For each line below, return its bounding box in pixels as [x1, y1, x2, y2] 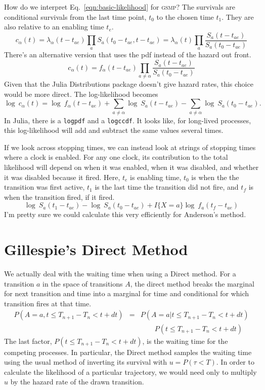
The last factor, [4, 335, 52, 346]
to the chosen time [156, 11, 214, 22]
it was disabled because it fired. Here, [4, 171, 120, 182]
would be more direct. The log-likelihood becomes [4, 88, 158, 99]
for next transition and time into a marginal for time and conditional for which [4, 288, 249, 299]
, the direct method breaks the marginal [130, 278, 254, 289]
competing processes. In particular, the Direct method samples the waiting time [4, 346, 252, 357]
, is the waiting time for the [142, 335, 228, 346]
